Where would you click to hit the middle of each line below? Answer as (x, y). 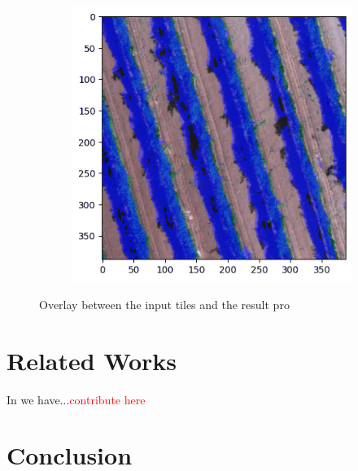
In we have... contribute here (76, 399)
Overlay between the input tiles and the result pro (164, 304)
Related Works (92, 360)
